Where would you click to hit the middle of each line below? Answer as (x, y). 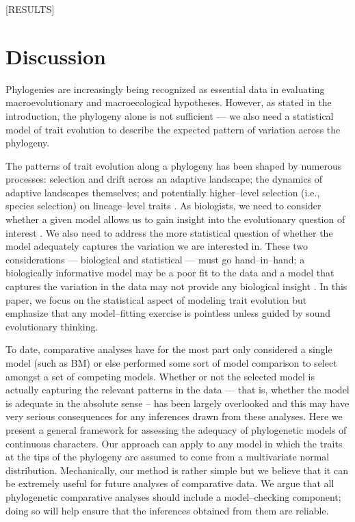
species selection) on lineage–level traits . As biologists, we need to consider (163, 206)
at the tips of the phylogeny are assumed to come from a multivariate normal (168, 457)
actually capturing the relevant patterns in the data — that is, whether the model (177, 390)
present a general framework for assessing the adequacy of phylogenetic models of (176, 429)
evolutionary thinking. (52, 326)
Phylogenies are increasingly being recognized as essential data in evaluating (165, 89)
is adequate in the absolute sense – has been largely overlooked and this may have (177, 403)
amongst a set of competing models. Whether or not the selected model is (160, 376)
